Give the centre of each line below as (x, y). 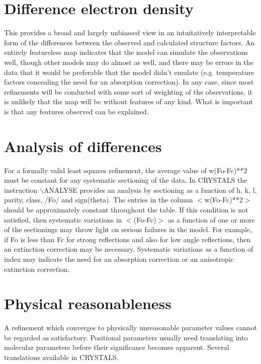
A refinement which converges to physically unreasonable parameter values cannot (130, 327)
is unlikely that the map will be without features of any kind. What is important (129, 101)
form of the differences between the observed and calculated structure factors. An (129, 42)
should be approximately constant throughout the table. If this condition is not (126, 209)
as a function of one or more (211, 219)
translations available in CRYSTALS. (61, 357)
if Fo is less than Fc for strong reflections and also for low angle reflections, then (127, 239)
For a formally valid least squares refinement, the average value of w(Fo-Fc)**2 (126, 170)
